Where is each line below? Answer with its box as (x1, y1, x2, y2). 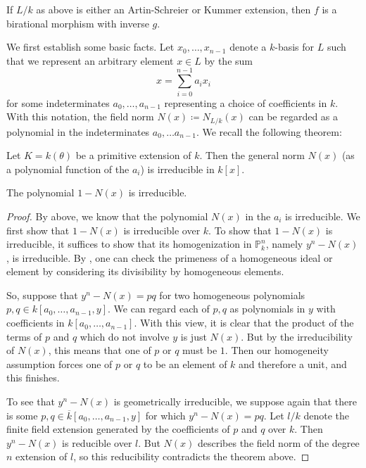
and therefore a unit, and (239, 356, 347, 371)
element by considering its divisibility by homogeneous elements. (6, 264, 284, 279)
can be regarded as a (248, 109, 339, 124)
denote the (303, 407, 350, 422)
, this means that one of (48, 343, 151, 358)
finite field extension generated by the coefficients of (6, 422, 230, 436)
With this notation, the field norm (6, 109, 154, 124)
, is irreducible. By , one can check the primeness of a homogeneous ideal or (6, 250, 333, 265)
